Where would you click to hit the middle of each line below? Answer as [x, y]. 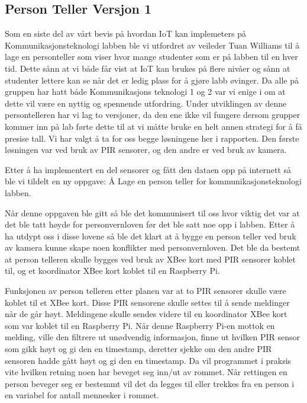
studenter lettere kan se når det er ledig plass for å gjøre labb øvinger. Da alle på [152, 80]
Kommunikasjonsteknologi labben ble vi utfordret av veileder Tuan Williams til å [152, 45]
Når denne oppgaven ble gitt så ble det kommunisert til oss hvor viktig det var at [152, 212]
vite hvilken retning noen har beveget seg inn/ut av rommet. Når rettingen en [146, 372]
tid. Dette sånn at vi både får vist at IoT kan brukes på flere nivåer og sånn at [148, 68]
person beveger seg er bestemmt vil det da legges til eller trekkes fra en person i [150, 383]
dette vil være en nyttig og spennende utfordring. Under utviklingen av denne [146, 103]
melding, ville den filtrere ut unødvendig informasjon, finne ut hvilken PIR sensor [153, 337]
